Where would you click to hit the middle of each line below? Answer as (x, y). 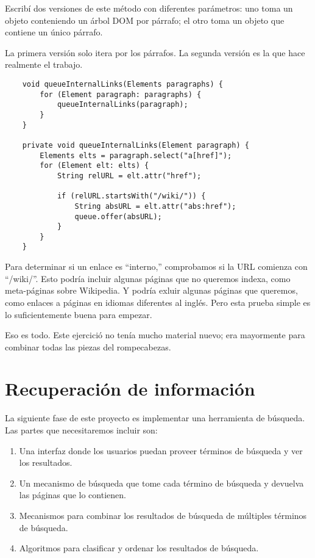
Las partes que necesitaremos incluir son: (81, 430)
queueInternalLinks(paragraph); (122, 105)
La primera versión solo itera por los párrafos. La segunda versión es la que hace (155, 52)
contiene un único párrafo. (54, 32)
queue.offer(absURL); (118, 216)
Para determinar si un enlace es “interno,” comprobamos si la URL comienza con (156, 266)
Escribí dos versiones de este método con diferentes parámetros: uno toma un (149, 8)
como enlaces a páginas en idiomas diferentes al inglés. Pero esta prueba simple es (158, 302)
